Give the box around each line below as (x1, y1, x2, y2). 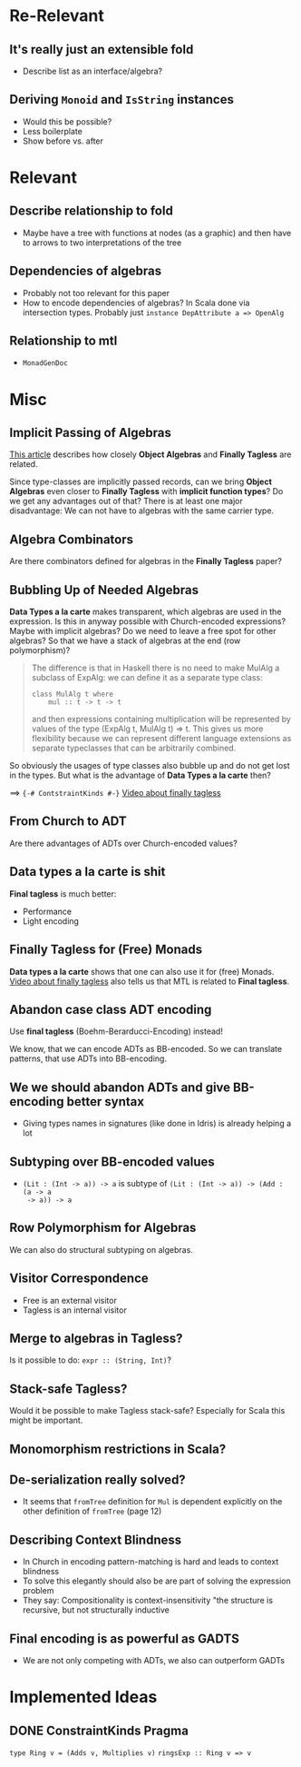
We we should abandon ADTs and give (9, 1079, 231, 1095)
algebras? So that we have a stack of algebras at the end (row (9, 635, 241, 646)
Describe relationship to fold (9, 204, 174, 219)
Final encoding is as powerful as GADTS (9, 1631, 240, 1646)
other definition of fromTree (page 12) (22, 1505, 162, 1517)
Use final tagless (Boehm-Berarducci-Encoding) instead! (9, 1026, 224, 1037)
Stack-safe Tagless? (9, 1381, 128, 1396)
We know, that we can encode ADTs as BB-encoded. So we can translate (9, 1044, 283, 1055)
